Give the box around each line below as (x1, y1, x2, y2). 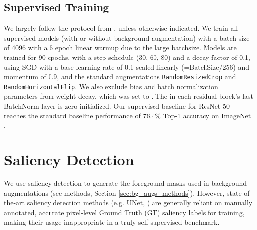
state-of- (227, 187, 252, 198)
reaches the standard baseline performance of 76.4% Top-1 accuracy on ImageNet (4, 110, 251, 120)
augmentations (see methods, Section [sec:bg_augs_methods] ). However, (4, 187, 225, 198)
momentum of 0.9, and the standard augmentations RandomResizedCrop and (4, 71, 236, 82)
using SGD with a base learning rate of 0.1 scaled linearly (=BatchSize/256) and (4, 61, 250, 72)
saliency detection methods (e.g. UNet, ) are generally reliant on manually (27, 197, 253, 208)
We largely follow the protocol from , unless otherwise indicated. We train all (4, 23, 238, 33)
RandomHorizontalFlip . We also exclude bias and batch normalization (4, 81, 218, 91)
